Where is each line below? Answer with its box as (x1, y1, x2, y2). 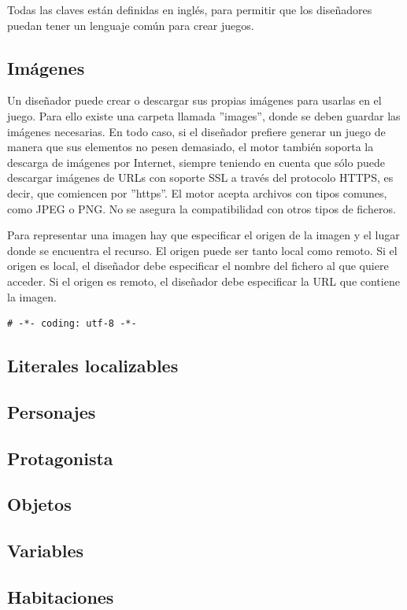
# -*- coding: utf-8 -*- (7, 318, 137, 330)
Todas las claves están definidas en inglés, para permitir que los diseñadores (7, 2, 372, 17)
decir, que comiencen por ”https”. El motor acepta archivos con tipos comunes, (7, 184, 387, 201)
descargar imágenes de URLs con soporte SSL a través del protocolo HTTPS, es (7, 169, 394, 186)
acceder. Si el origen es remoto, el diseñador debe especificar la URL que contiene (7, 272, 400, 289)
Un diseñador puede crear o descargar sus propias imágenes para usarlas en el (7, 92, 382, 109)
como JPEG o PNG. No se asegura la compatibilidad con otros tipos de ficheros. (7, 200, 396, 216)
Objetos (7, 492, 72, 516)
